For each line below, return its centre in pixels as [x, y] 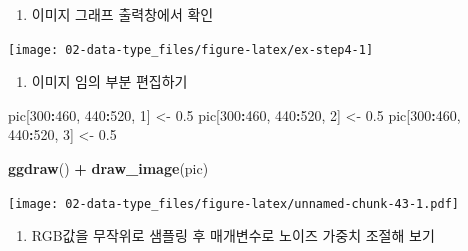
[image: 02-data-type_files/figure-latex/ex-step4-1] [191, 49]
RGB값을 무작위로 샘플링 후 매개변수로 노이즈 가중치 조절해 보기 [233, 235]
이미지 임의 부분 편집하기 [109, 81]
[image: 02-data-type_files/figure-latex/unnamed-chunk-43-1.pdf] [234, 203]
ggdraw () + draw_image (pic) [108, 168]
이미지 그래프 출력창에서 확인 [122, 14]
